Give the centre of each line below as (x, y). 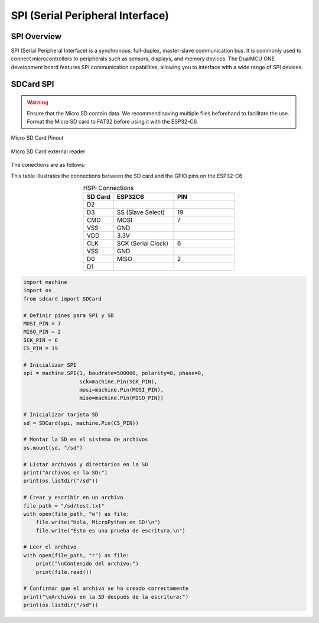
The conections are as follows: (48, 165)
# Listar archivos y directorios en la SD (86, 464)
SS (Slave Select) (141, 212)
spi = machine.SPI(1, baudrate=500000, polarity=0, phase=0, (114, 373)
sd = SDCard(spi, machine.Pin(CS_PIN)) (81, 423)
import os (38, 290)
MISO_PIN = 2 (42, 332)
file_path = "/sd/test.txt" (64, 506)
